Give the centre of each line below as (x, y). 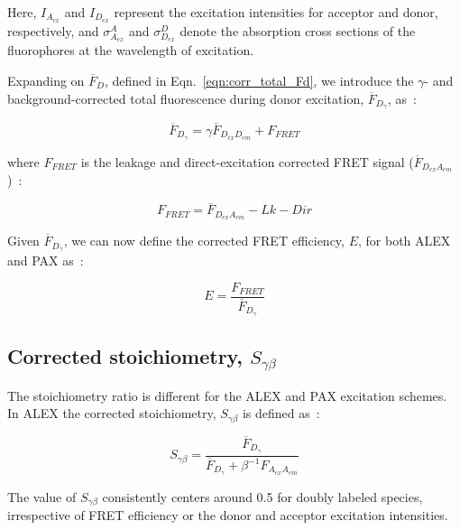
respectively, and (53, 30)
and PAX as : (46, 260)
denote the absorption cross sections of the (298, 30)
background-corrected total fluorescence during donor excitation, (186, 98)
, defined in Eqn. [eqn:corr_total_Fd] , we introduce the (259, 81)
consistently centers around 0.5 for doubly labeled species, (262, 496)
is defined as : (281, 413)
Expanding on (46, 81)
